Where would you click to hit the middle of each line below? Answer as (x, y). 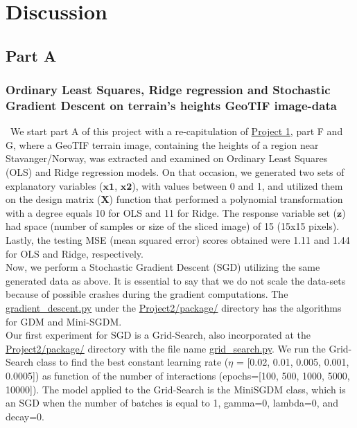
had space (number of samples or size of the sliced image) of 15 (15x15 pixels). (173, 226)
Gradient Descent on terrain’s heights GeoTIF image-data (171, 105)
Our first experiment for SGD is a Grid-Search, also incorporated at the (158, 335)
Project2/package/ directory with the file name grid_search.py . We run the (166, 348)
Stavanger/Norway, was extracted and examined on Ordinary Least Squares (167, 158)
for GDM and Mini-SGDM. (64, 321)
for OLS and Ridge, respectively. (75, 253)
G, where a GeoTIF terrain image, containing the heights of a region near (162, 144)
